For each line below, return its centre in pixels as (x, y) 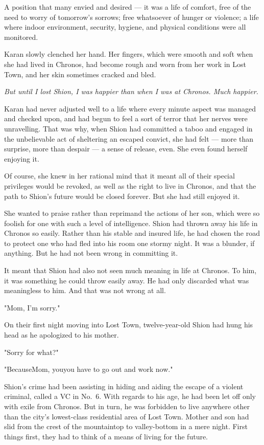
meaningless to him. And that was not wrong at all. (85, 290)
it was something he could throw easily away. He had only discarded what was (127, 280)
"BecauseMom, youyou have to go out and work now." (89, 369)
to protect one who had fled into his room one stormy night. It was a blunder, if (129, 243)
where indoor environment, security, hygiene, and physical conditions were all (125, 27)
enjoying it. (22, 158)
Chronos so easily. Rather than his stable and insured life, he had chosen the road (132, 233)
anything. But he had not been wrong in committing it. (91, 253)
